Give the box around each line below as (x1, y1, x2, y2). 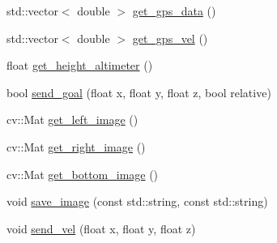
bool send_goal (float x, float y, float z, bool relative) (6, 83, 271, 100)
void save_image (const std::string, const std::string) (6, 193, 268, 210)
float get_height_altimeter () (6, 57, 153, 74)
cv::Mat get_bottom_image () (6, 165, 159, 182)
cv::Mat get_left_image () (6, 111, 138, 128)
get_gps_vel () (132, 29, 208, 46)
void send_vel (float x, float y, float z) (6, 220, 196, 237)
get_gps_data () (132, 2, 216, 19)
